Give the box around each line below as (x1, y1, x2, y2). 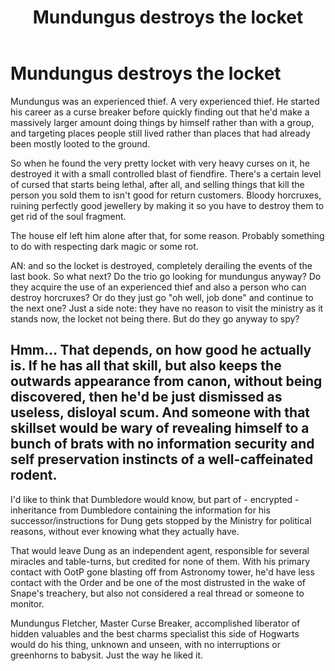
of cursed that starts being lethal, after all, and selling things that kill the (10, 178, 305, 190)
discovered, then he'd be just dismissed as (10, 389, 283, 406)
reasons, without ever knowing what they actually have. (10, 525, 240, 537)
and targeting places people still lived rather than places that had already (10, 127, 311, 139)
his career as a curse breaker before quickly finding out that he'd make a (10, 106, 310, 118)
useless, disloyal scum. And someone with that (10, 404, 311, 421)
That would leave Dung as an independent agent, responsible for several (10, 544, 310, 556)
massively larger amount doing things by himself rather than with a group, (10, 116, 315, 128)
